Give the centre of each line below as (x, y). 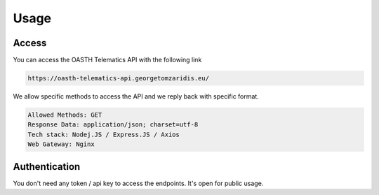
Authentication (47, 167)
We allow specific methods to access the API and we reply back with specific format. (136, 96)
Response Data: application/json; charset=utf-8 (113, 125)
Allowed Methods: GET (65, 115)
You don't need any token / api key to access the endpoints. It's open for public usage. (138, 183)
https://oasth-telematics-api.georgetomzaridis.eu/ (119, 78)
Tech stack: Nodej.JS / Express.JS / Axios (104, 134)
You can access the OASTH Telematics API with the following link (107, 60)
